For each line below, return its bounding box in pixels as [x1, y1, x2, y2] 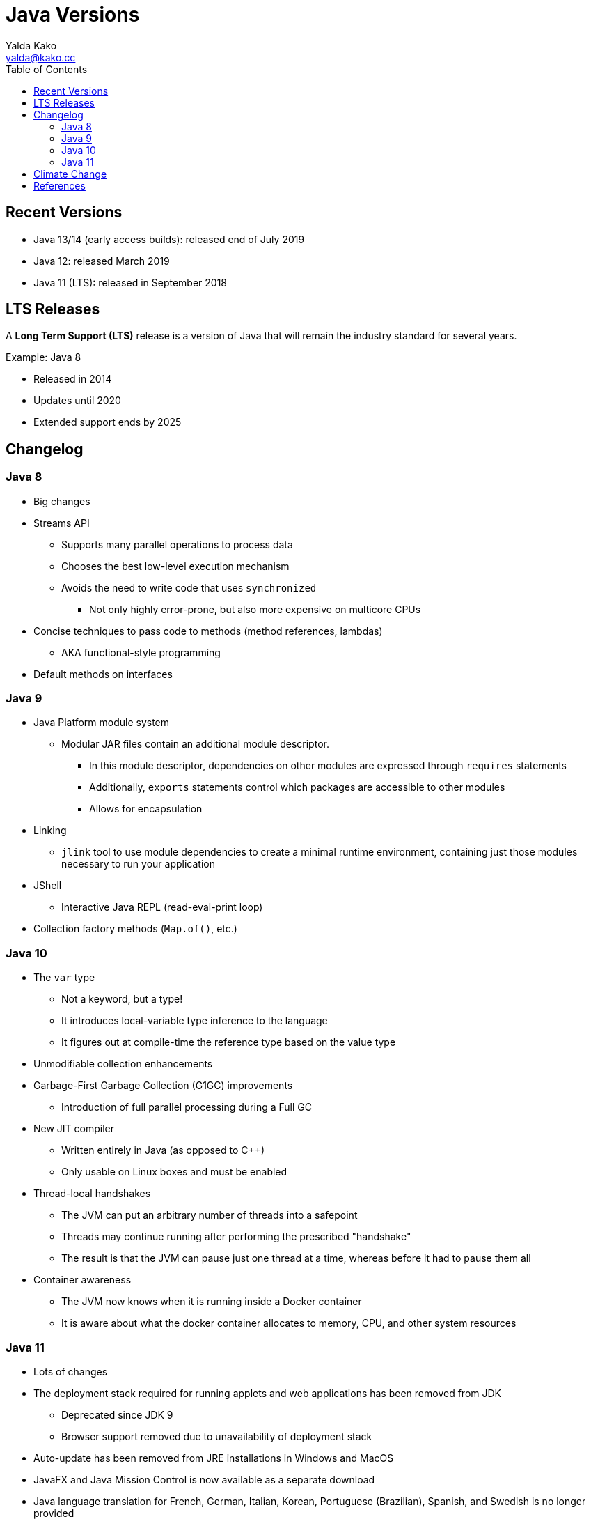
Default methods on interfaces [33, 668, 173, 680]
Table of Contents [6, 63, 88, 75]
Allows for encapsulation [89, 803, 203, 815]
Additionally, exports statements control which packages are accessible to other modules [89, 781, 505, 794]
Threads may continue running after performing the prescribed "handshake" [61, 1231, 411, 1243]
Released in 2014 [33, 373, 112, 385]
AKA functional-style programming [61, 646, 221, 658]
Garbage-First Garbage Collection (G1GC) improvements [33, 1079, 293, 1092]
